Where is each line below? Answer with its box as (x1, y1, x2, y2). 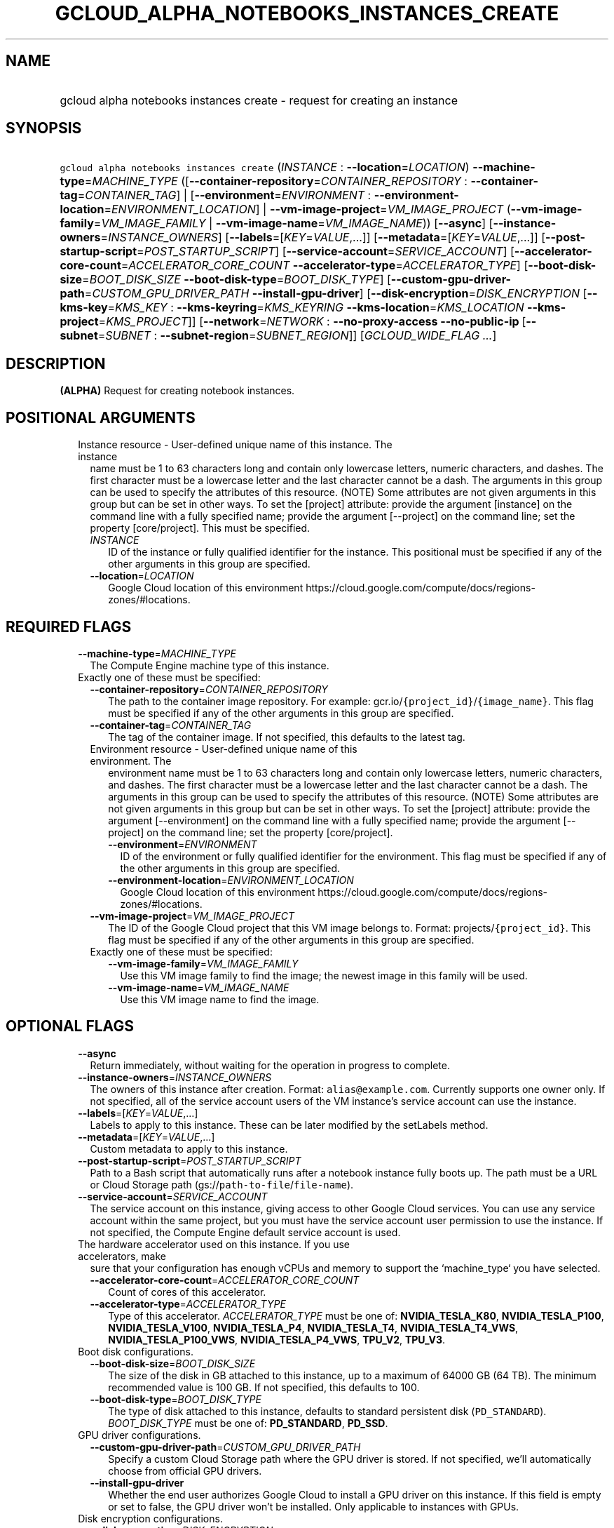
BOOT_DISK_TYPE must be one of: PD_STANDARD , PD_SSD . (108, 1416, 388, 1429)
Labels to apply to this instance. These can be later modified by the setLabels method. (90, 1118, 489, 1131)
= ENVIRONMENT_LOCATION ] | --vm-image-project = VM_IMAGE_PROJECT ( (104, 202, 511, 217)
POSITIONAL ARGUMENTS (6, 408, 196, 427)
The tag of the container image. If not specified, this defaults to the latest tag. (108, 730, 465, 743)
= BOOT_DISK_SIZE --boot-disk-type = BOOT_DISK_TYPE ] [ (82, 272, 391, 287)
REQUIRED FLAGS (6, 617, 132, 636)
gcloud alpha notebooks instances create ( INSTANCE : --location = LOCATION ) (60, 160, 470, 175)
